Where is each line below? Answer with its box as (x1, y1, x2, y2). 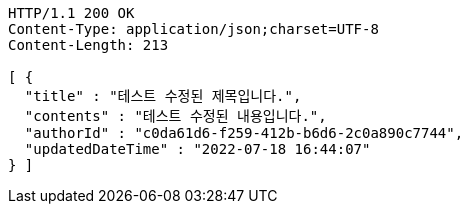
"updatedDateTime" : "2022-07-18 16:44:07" (24, 141, 371, 157)
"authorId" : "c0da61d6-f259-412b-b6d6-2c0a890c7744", (24, 125, 464, 141)
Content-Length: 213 (8, 37, 169, 53)
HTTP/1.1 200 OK (8, 5, 135, 21)
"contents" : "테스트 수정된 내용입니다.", (24, 108, 327, 124)
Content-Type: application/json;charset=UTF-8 (8, 21, 379, 37)
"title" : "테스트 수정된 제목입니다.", (24, 88, 302, 104)
